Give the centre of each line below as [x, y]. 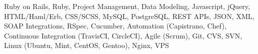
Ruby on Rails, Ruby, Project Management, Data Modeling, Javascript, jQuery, [127, 6]
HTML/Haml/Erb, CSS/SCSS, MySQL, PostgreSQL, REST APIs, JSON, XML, [129, 16]
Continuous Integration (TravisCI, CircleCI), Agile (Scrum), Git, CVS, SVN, [123, 35]
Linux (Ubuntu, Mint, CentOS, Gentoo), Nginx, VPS [87, 45]
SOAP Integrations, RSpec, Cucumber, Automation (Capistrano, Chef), [115, 26]
